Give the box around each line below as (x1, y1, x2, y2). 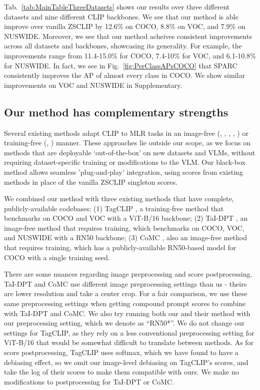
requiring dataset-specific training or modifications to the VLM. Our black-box (4, 157, 245, 167)
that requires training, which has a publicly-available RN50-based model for (4, 242, 236, 253)
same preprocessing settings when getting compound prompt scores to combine (4, 298, 246, 309)
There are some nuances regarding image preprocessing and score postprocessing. (4, 269, 252, 279)
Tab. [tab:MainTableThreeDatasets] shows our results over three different (4, 1, 230, 11)
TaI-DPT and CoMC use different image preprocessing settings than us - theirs (4, 278, 247, 289)
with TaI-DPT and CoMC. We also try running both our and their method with (4, 308, 250, 318)
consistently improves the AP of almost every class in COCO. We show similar (4, 70, 245, 80)
